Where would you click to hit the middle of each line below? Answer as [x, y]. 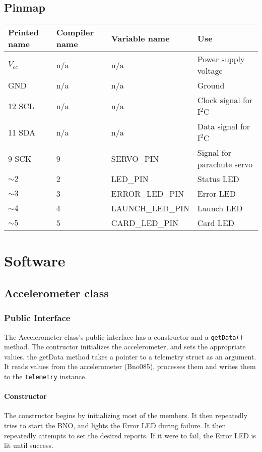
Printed [23, 32]
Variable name [140, 38]
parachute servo [225, 164]
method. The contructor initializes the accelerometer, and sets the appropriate [125, 347]
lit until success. [29, 445]
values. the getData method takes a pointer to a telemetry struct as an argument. [130, 356]
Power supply [221, 59]
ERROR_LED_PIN [147, 194]
